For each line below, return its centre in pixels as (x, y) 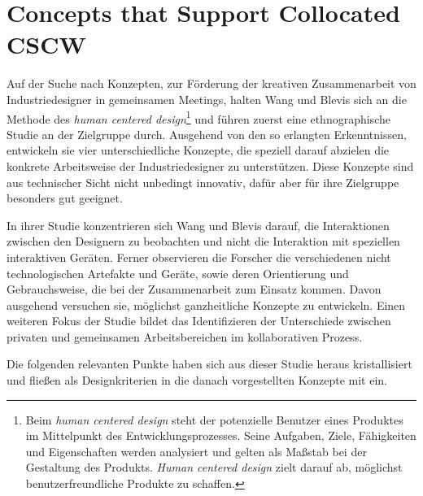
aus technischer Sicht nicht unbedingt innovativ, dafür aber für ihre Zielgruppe (203, 182)
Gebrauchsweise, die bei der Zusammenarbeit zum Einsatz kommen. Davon (194, 289)
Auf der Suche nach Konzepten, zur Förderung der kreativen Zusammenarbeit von (211, 83)
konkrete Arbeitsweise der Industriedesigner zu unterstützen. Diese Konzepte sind (210, 165)
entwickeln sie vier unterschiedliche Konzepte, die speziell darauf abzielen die (198, 150)
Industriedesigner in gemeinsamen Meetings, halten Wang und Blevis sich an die (207, 99)
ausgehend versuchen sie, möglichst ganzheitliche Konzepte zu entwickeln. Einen (206, 305)
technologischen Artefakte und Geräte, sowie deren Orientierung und (178, 273)
